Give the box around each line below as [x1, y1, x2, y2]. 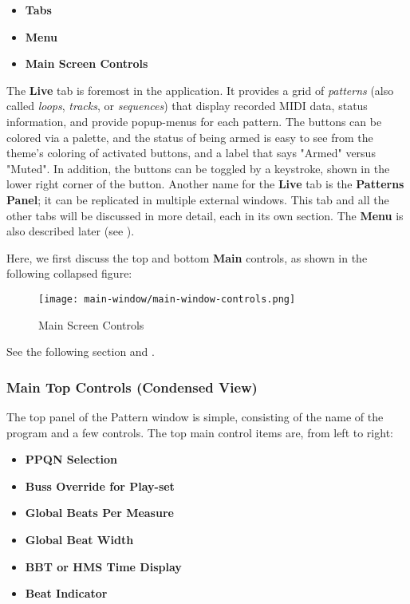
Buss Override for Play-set [25, 477, 175, 494]
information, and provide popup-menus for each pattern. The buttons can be [6, 113, 382, 129]
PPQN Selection [25, 451, 117, 468]
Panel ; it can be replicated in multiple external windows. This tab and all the [6, 191, 389, 207]
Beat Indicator [25, 585, 108, 602]
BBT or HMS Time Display [25, 558, 182, 574]
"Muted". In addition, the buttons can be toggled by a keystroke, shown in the [6, 160, 390, 176]
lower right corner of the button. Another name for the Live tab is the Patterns [6, 176, 404, 192]
